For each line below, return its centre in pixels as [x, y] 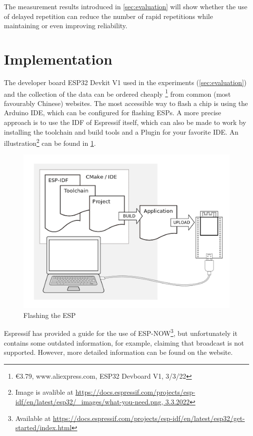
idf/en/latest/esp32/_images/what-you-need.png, [89, 402]
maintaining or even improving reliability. [66, 26]
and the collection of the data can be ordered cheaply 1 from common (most [117, 93]
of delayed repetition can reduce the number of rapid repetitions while [108, 16]
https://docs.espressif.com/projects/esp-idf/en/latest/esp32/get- [149, 418]
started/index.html [44, 427]
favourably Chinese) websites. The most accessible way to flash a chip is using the [126, 103]
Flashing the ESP [50, 315]
